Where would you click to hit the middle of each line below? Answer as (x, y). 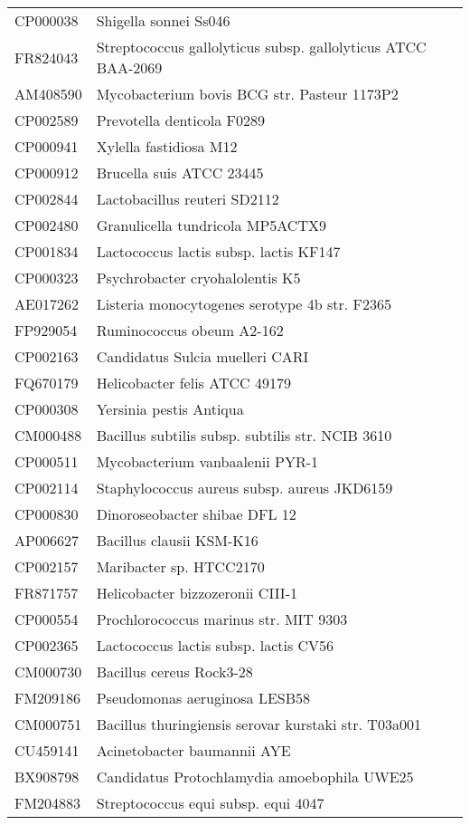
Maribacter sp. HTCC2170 (180, 566)
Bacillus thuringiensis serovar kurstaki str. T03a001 (258, 724)
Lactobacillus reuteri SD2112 (188, 199)
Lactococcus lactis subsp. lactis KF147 (218, 251)
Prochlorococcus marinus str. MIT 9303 (222, 619)
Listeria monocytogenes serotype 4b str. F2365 (244, 304)
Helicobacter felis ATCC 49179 (193, 383)
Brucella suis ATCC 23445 (180, 173)
